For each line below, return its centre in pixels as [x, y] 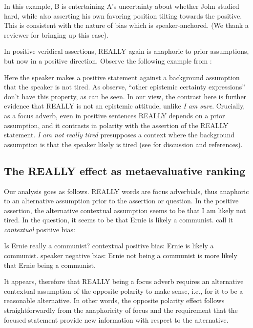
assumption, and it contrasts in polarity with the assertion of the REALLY [116, 125]
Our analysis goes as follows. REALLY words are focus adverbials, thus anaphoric [126, 191]
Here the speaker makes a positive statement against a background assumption [122, 77]
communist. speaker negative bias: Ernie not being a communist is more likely [121, 255]
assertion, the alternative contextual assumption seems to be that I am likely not [125, 210]
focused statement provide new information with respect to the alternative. [116, 319]
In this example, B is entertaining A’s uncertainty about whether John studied [122, 6]
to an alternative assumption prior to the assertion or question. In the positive [121, 201]
